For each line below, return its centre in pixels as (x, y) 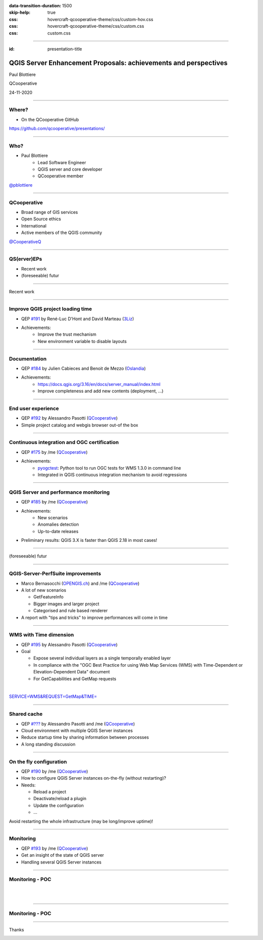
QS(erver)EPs (26, 259)
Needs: (28, 785)
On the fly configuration (38, 762)
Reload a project (50, 792)
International (34, 226)
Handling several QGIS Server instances (61, 862)
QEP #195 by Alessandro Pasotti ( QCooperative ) (69, 644)
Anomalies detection (58, 524)
